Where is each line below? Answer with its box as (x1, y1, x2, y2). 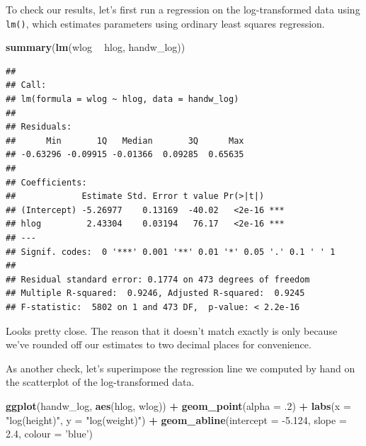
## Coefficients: (6, 177, 87, 188)
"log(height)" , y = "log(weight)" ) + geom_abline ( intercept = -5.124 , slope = (6, 412, 347, 427)
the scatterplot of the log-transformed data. (6, 374, 195, 389)
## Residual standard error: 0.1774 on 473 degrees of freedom (6, 274, 310, 285)
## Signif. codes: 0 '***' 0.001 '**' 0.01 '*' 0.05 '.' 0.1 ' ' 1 (6, 246, 336, 257)
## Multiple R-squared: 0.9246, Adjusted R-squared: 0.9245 (6, 288, 305, 299)
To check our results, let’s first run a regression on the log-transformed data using (6, 2, 360, 16)
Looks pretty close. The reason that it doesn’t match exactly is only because (6, 323, 338, 338)
